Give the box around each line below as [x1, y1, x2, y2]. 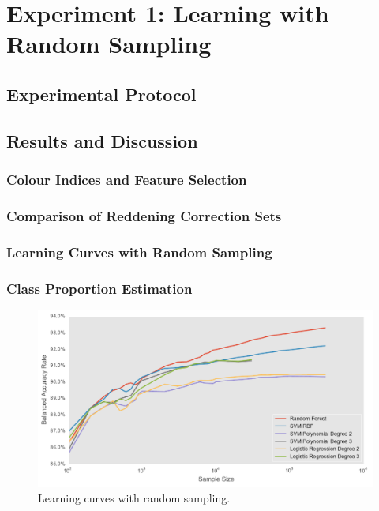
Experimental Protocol [6, 81, 197, 106]
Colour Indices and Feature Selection [6, 170, 247, 190]
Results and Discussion [6, 128, 198, 152]
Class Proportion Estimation [6, 278, 193, 298]
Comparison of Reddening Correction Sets [6, 205, 282, 225]
